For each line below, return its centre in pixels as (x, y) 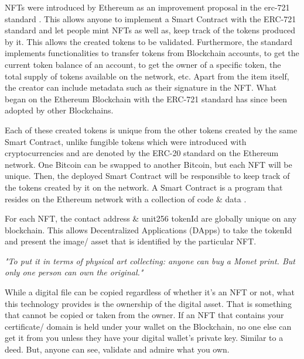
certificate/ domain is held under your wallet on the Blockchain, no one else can (148, 326)
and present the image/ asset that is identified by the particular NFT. (131, 241)
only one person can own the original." (74, 272)
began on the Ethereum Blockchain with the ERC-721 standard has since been (146, 99)
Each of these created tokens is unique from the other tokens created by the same (151, 130)
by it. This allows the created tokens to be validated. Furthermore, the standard (149, 41)
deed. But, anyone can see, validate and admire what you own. (117, 349)
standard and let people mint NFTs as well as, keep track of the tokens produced (150, 30)
